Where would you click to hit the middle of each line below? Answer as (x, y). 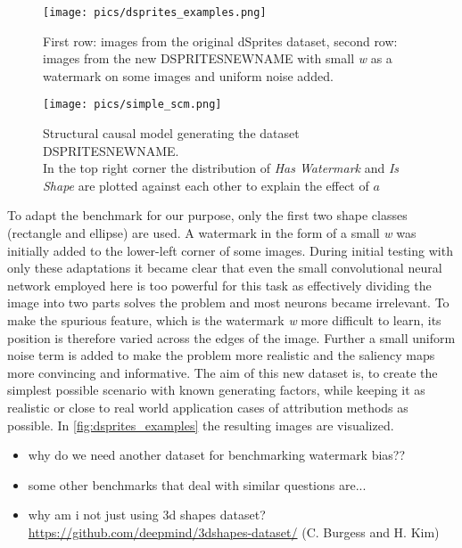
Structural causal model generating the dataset (171, 133)
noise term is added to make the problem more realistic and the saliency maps (221, 355)
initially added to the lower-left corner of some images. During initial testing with (230, 250)
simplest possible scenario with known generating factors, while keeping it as (216, 390)
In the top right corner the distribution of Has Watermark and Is (221, 168)
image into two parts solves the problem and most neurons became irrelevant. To (228, 303)
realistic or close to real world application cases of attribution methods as (208, 407)
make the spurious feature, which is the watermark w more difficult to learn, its (224, 320)
